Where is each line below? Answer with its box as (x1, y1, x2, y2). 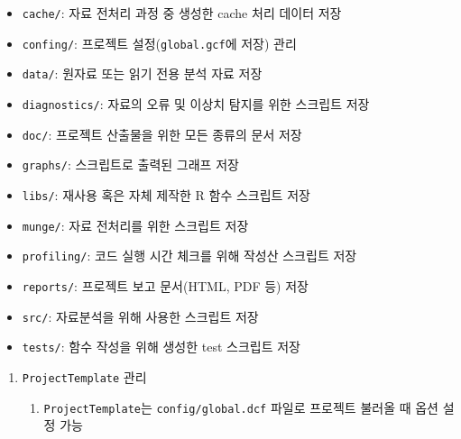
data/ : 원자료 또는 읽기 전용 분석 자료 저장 (22, 64, 263, 83)
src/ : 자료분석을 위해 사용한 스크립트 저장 (22, 306, 259, 325)
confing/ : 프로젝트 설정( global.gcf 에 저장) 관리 (22, 33, 297, 52)
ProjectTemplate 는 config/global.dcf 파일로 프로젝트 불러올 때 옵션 (43, 398, 438, 416)
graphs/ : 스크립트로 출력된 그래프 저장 (22, 155, 239, 174)
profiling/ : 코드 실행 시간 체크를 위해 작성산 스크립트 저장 (22, 246, 357, 265)
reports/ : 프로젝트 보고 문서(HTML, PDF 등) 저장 (22, 276, 309, 295)
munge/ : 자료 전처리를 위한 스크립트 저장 (22, 215, 249, 234)
